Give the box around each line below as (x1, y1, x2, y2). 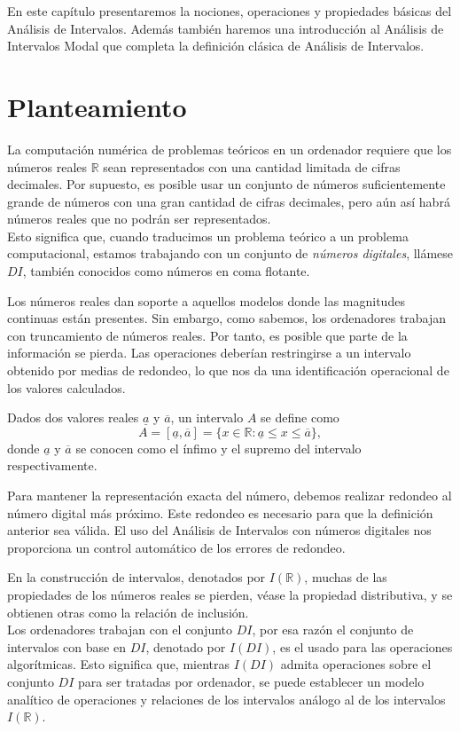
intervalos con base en (7, 637, 126, 656)
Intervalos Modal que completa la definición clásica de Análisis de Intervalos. (7, 36, 425, 55)
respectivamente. (7, 456, 97, 475)
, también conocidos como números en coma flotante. (22, 262, 310, 280)
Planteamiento (7, 88, 187, 124)
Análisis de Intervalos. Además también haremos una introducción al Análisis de (7, 19, 444, 37)
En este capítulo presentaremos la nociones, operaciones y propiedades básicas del (7, 2, 452, 20)
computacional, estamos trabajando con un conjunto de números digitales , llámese (7, 244, 454, 263)
